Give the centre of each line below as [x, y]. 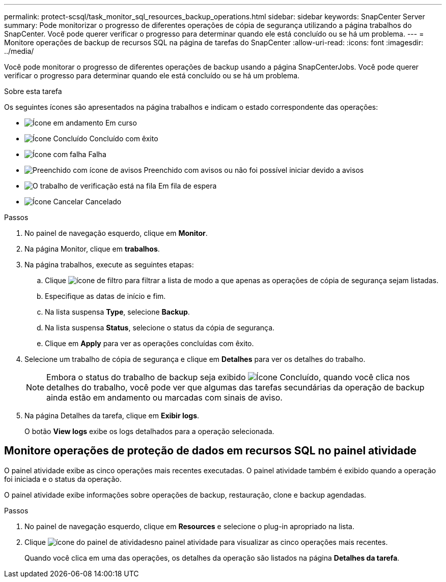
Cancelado [103, 202]
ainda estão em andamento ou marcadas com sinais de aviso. [164, 397]
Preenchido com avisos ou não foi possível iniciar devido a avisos [254, 170]
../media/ [19, 51]
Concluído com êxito [124, 139]
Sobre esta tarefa [33, 91]
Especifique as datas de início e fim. [105, 296]
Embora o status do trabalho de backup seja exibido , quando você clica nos [228, 377]
